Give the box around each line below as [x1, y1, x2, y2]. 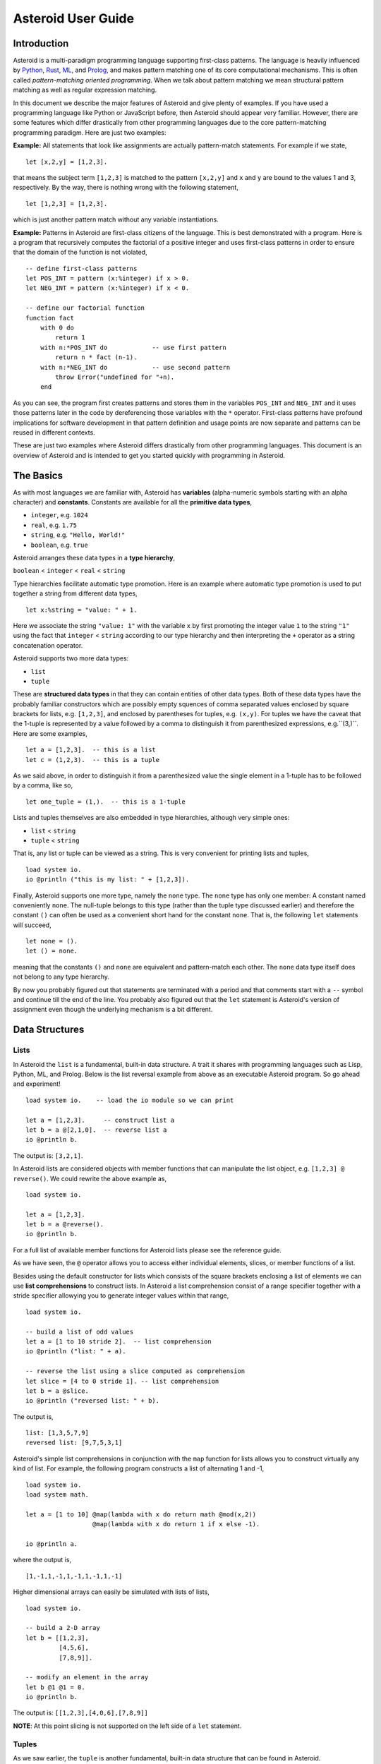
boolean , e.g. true [30, 540, 88, 549]
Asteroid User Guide [13, 11, 134, 26]
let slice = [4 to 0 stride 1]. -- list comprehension [25, 1377, 219, 1385]
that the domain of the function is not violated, [13, 248, 147, 257]
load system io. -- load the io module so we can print [25, 1096, 234, 1104]
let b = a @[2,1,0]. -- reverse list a [25, 1125, 167, 1134]
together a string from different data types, [13, 589, 138, 598]
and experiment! [13, 1080, 61, 1088]
